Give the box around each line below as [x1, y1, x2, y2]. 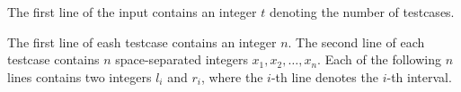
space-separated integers [115, 50, 248, 69]
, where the [200, 67, 263, 86]
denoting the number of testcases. [269, 3, 455, 21]
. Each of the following [317, 50, 441, 69]
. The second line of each [288, 32, 425, 51]
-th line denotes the [270, 67, 378, 86]
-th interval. [386, 67, 452, 86]
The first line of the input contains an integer [7, 3, 257, 21]
